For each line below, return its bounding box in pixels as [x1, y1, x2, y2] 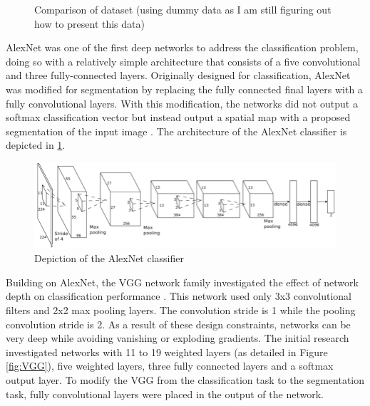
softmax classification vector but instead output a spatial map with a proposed [6, 110, 351, 125]
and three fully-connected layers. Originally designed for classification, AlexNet [6, 68, 351, 83]
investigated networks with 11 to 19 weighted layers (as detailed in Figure [6, 344, 328, 359]
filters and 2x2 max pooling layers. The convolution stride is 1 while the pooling [6, 303, 356, 318]
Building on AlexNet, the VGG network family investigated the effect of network [6, 274, 359, 289]
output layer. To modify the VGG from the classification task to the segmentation [6, 372, 365, 387]
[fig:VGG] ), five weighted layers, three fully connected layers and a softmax [6, 358, 334, 373]
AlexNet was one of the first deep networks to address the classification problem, [6, 40, 359, 55]
